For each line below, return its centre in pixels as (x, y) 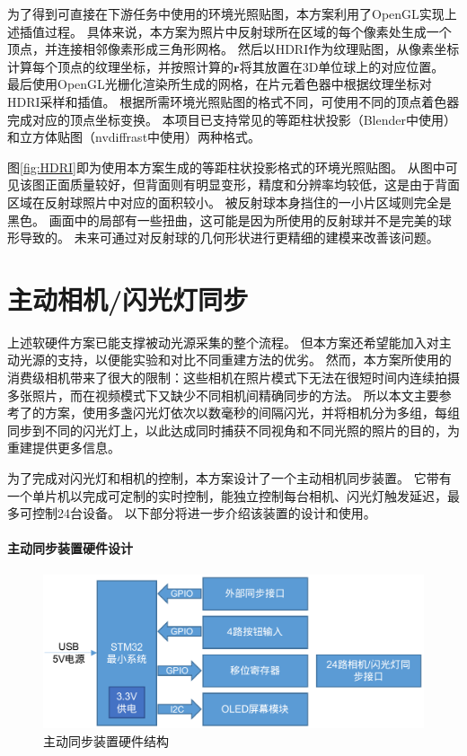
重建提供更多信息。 (64, 448)
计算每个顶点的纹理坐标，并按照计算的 (120, 66)
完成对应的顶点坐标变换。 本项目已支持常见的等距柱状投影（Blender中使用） (232, 119)
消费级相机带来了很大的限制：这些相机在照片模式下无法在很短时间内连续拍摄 (233, 378)
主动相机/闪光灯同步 (128, 299)
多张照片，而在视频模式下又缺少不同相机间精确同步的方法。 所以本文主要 (223, 395)
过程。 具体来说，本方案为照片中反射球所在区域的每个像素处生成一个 (248, 31)
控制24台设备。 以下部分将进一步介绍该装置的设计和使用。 (204, 513)
